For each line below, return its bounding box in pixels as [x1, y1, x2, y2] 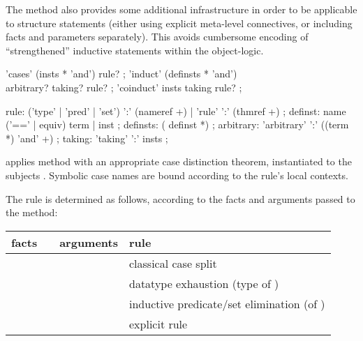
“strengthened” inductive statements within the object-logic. [6, 43, 264, 57]
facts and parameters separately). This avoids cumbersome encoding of [6, 29, 309, 44]
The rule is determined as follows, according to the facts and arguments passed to [6, 191, 355, 206]
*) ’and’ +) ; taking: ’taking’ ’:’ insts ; [6, 130, 168, 145]
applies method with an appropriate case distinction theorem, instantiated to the [6, 154, 352, 169]
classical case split [129, 255, 217, 271]
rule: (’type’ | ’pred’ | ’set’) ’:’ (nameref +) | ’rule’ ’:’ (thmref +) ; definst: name [6, 103, 346, 118]
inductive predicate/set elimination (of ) [129, 295, 325, 312]
